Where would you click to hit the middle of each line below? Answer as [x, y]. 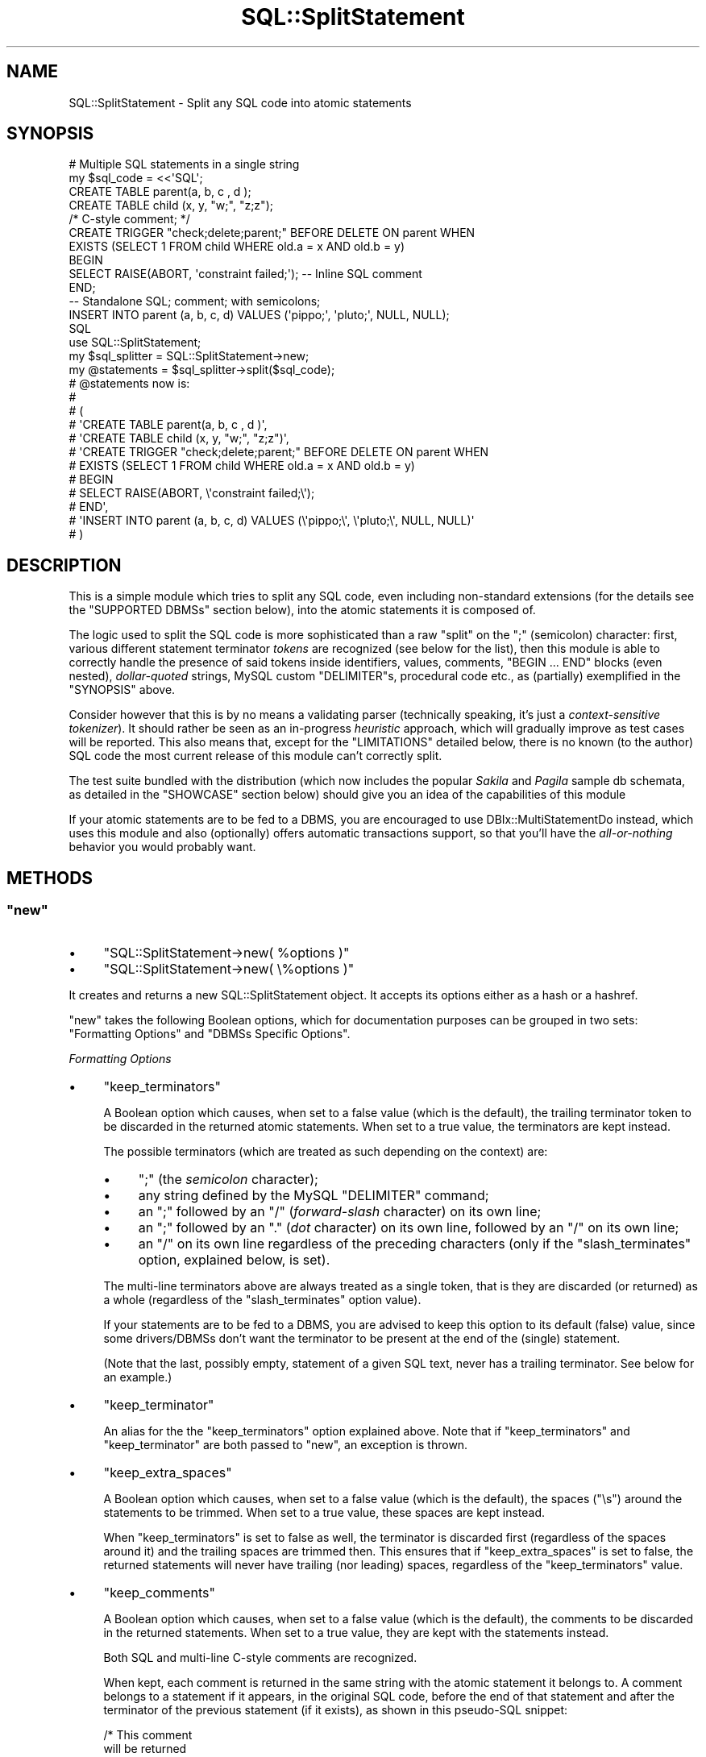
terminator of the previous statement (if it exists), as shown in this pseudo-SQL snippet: [336, 1709]
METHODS [50, 878]
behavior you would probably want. [162, 847]
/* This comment [148, 1734]
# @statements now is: [129, 384]
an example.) [138, 1377]
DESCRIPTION [64, 565]
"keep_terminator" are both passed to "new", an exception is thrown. [286, 1444]
